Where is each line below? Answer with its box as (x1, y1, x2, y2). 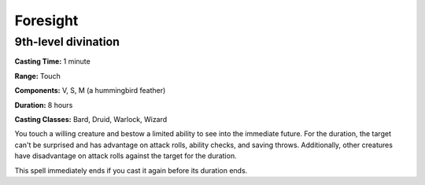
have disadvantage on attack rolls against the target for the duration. (14, 151, 237, 161)
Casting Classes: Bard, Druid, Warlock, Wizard (14, 114, 168, 124)
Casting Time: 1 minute (14, 57, 91, 66)
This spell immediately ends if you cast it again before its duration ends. (14, 165, 248, 175)
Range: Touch (14, 71, 61, 80)
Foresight (14, 12, 79, 29)
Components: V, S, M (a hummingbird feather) (14, 86, 166, 95)
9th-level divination (14, 35, 120, 49)
